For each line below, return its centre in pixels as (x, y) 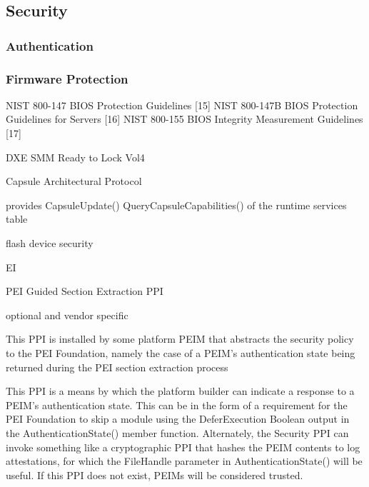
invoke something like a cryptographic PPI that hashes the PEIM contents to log (183, 447)
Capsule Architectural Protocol (74, 181)
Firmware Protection (67, 78)
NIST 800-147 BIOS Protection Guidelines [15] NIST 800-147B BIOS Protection (182, 105)
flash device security (50, 243)
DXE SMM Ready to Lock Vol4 (75, 157)
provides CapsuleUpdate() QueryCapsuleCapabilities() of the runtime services (176, 205)
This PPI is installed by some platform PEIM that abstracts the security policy (180, 339)
